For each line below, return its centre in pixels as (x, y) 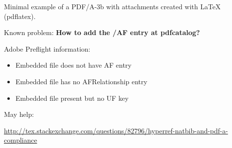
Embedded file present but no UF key (72, 98)
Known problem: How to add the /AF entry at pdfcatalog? (102, 32)
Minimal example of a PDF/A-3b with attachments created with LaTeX (112, 6)
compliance (21, 140)
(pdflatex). (20, 16)
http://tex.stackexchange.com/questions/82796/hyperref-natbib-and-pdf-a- (116, 130)
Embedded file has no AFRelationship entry (81, 81)
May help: (19, 114)
